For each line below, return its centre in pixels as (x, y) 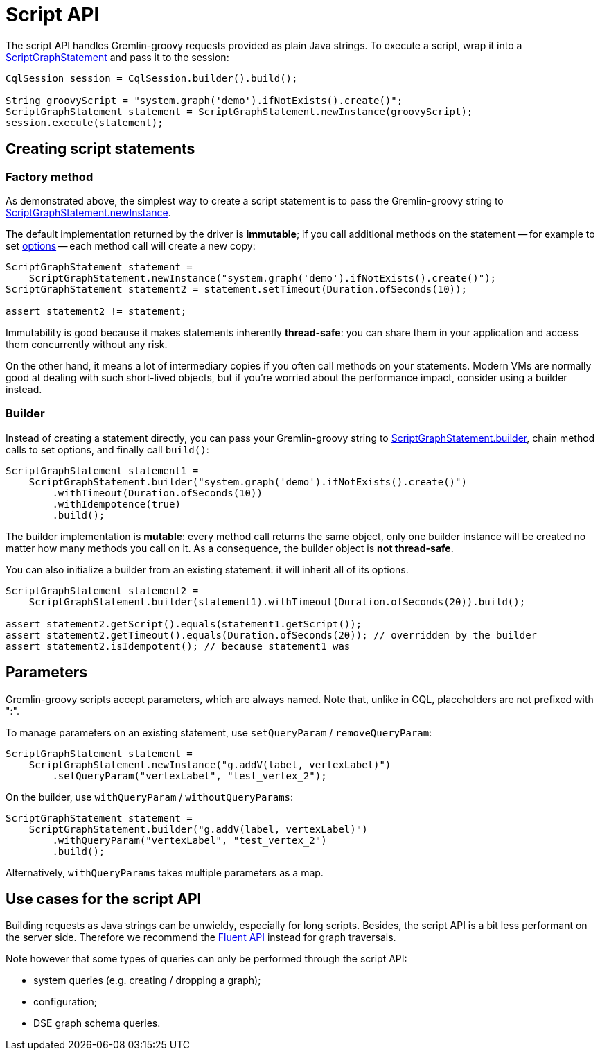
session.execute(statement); (85, 122)
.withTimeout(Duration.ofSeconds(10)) (157, 493)
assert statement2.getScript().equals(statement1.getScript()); (184, 624)
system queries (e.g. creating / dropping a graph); (147, 980)
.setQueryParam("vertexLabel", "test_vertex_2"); (189, 776)
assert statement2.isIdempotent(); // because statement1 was (178, 646)
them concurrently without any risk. (87, 344)
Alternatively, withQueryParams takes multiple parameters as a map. (165, 872)
